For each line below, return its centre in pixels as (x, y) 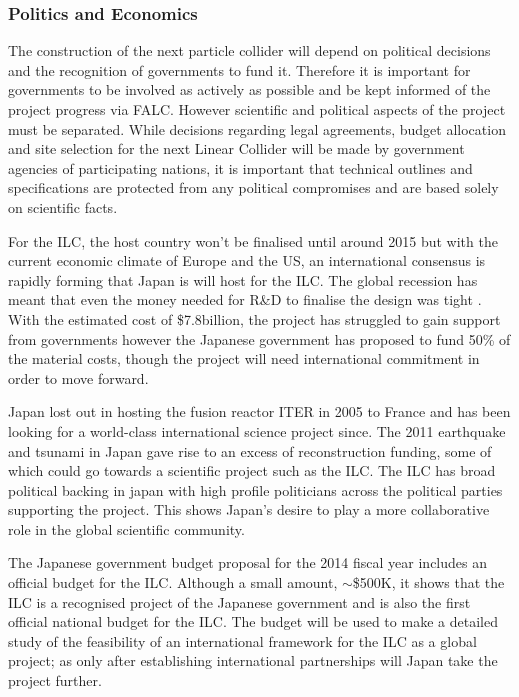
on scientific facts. (63, 206)
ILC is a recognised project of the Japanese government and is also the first (239, 601)
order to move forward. (78, 377)
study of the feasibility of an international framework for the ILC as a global (242, 640)
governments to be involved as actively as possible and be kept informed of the (249, 89)
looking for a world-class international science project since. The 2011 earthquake (257, 430)
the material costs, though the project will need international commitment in (244, 358)
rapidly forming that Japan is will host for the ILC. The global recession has (243, 279)
